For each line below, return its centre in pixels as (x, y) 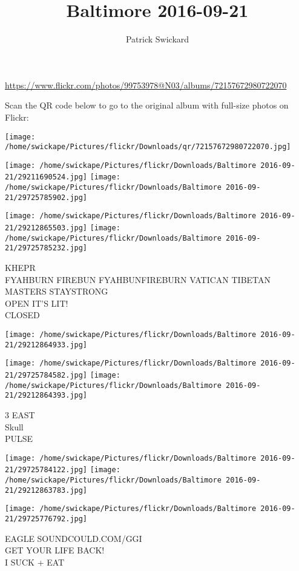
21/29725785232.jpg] (46, 248)
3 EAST (20, 414)
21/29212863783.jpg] (46, 490)
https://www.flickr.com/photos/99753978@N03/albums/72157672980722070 (146, 85)
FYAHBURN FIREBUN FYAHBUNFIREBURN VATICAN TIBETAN (138, 279)
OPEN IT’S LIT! (37, 303)
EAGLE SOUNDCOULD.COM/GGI (74, 538)
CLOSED (22, 315)
